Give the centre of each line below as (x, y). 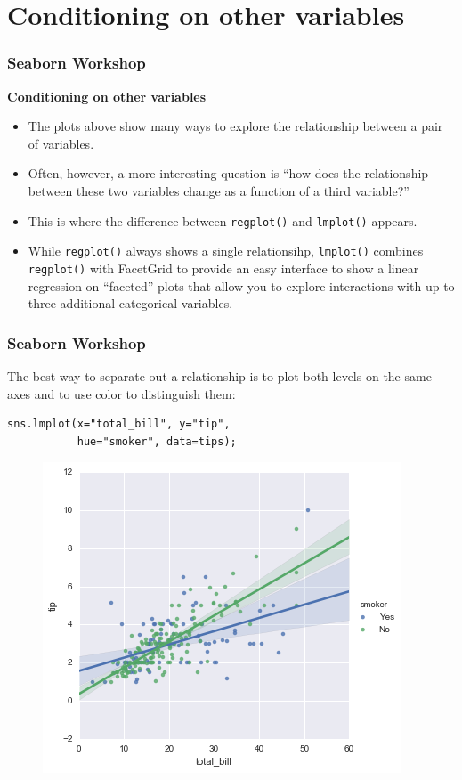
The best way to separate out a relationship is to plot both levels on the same (219, 375)
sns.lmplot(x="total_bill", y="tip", (119, 424)
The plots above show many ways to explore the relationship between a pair (235, 126)
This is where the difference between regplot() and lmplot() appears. (223, 220)
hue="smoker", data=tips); (157, 441)
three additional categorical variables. (130, 303)
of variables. (61, 143)
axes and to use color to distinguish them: (122, 393)
